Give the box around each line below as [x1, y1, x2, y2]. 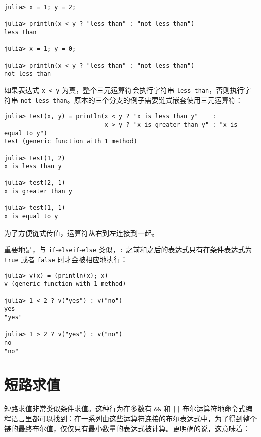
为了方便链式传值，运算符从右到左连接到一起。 [4, 227, 159, 238]
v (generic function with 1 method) [4, 280, 126, 288]
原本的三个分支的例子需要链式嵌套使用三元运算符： [74, 94, 243, 105]
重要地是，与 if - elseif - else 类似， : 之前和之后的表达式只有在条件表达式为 [4, 244, 252, 255]
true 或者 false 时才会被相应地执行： [4, 254, 128, 264]
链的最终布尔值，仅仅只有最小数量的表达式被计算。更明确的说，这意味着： [4, 423, 250, 433]
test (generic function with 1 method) [4, 138, 137, 145]
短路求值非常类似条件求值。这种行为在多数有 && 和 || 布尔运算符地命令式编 [4, 403, 253, 414]
